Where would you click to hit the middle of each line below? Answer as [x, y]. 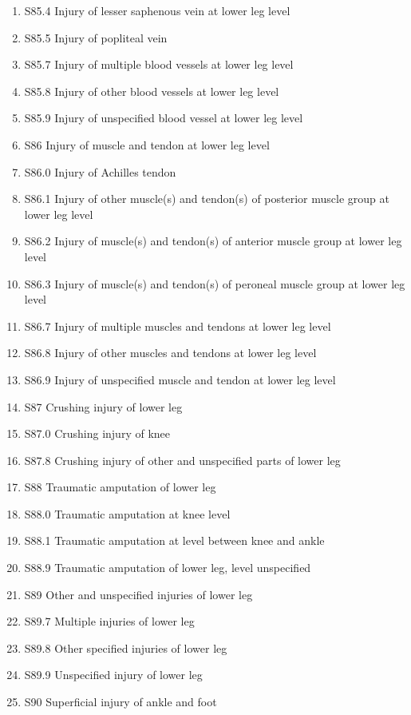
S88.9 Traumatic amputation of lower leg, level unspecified [168, 568]
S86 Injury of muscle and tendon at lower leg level [147, 144]
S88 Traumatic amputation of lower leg [120, 487]
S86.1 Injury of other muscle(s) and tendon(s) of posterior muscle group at [207, 199]
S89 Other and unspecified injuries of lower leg [138, 594]
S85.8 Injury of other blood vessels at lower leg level [152, 91]
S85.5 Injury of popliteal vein [96, 37]
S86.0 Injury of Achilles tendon [100, 171]
